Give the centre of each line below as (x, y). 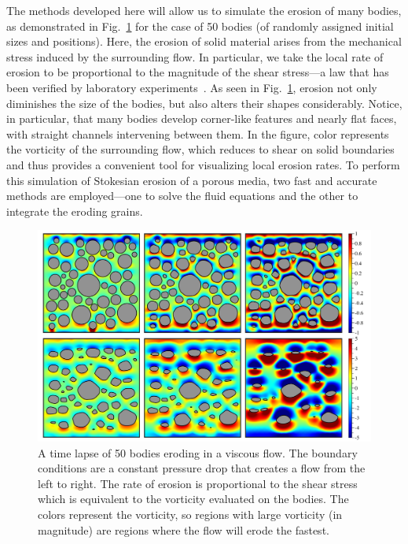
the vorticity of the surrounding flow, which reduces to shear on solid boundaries (200, 149)
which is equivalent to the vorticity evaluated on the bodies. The (193, 499)
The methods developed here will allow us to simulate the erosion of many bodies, (204, 10)
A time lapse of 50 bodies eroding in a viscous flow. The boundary (198, 452)
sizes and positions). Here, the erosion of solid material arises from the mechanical (204, 41)
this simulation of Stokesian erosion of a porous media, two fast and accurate (192, 180)
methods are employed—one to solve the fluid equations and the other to (182, 196)
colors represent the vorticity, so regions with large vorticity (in (190, 514)
